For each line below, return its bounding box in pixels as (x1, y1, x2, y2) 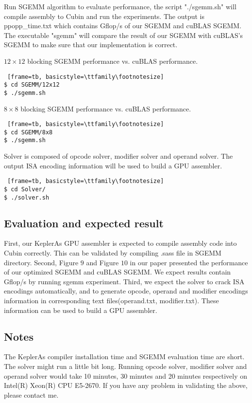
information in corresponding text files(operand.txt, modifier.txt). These (4, 295, 219, 306)
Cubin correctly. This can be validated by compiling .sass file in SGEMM (4, 248, 221, 258)
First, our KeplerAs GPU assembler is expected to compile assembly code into (4, 238, 237, 248)
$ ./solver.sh (4, 194, 50, 201)
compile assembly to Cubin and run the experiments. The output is (4, 11, 204, 21)
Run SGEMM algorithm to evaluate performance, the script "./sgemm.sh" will (4, 1, 236, 11)
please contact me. (4, 389, 59, 400)
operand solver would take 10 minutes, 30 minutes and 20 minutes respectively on (4, 370, 247, 381)
